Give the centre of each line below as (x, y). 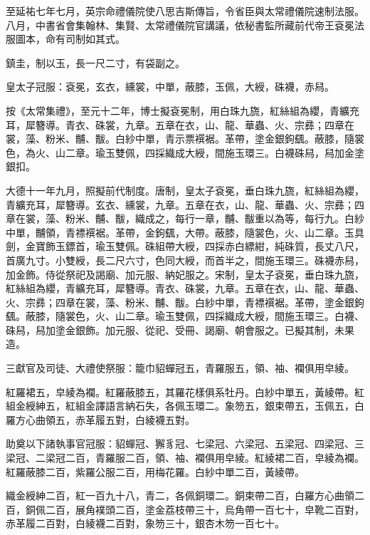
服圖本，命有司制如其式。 (65, 39)
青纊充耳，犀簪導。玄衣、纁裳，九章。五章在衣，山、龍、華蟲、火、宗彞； (180, 204)
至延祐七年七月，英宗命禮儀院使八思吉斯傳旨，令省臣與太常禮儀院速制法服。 (185, 11)
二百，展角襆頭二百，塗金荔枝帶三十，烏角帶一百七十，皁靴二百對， (205, 509)
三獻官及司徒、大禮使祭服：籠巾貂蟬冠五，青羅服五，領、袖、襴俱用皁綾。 (180, 368)
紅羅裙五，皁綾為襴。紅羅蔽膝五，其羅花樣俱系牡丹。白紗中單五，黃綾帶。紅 (185, 391)
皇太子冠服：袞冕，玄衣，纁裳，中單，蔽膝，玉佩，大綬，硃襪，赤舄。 (170, 87)
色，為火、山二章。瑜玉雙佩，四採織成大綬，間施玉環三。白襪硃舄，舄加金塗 (185, 152)
